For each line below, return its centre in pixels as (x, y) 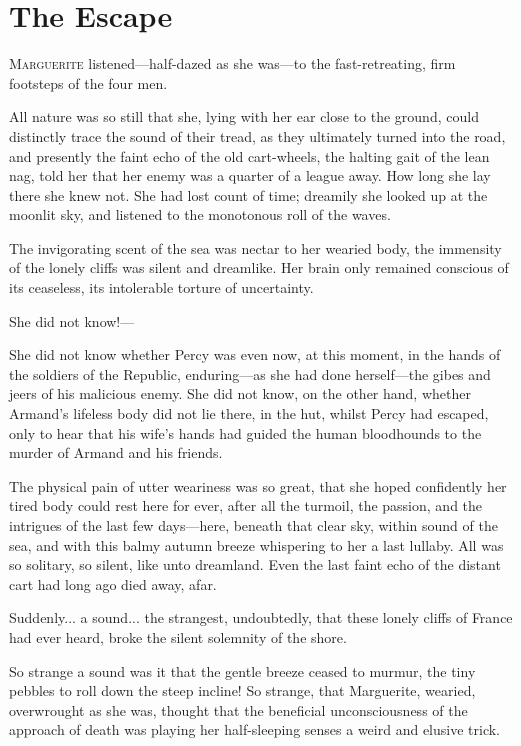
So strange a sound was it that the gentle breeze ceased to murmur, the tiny (242, 670)
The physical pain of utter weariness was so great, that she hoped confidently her (258, 485)
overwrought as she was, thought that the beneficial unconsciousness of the (238, 709)
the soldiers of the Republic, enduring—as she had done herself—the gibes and (250, 373)
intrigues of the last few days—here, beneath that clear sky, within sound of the (253, 525)
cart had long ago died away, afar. (113, 583)
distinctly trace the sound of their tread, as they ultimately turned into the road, (257, 135)
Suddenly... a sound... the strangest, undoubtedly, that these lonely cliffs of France (261, 617)
